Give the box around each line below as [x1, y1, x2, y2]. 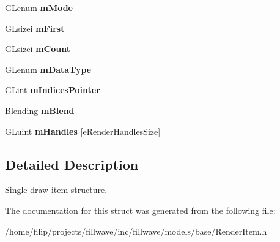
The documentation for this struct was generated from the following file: [5, 203, 276, 216]
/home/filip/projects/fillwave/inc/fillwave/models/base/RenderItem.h [5, 224, 267, 237]
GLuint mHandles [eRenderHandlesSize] [5, 124, 161, 137]
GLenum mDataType [5, 62, 92, 75]
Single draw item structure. [5, 183, 108, 196]
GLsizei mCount [5, 42, 70, 55]
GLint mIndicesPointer [5, 83, 100, 96]
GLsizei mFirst [5, 21, 65, 34]
